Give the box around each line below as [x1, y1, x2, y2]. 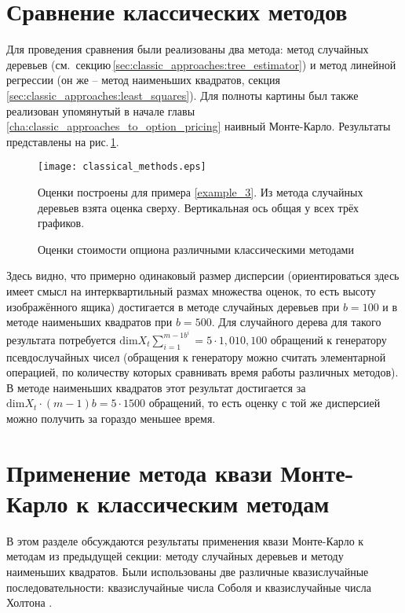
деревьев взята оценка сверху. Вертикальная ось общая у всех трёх [38, 199, 359, 215]
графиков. [38, 215, 85, 231]
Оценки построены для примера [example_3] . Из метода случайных [38, 183, 363, 200]
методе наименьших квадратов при [6, 314, 173, 330]
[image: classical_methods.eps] [38, 161, 206, 173]
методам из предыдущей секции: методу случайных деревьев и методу [6, 548, 344, 564]
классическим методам [97, 486, 330, 519]
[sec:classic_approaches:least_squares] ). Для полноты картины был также [6, 86, 359, 103]
